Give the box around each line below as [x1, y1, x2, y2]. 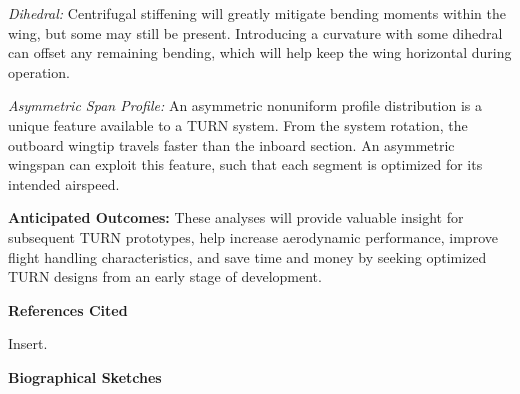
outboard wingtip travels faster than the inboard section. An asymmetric [8, 134, 455, 155]
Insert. [8, 333, 48, 354]
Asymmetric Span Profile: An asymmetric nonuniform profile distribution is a [8, 95, 483, 116]
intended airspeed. [8, 173, 120, 194]
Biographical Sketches [8, 366, 162, 387]
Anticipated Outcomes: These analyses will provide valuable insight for [8, 207, 464, 228]
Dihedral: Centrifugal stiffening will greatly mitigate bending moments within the [8, 3, 506, 23]
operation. [8, 61, 70, 82]
